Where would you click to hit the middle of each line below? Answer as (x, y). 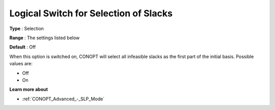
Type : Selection (27, 29)
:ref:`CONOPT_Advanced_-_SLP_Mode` (63, 99)
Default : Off (23, 47)
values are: (21, 64)
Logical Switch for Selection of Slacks (91, 13)
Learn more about (29, 90)
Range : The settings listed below (45, 38)
